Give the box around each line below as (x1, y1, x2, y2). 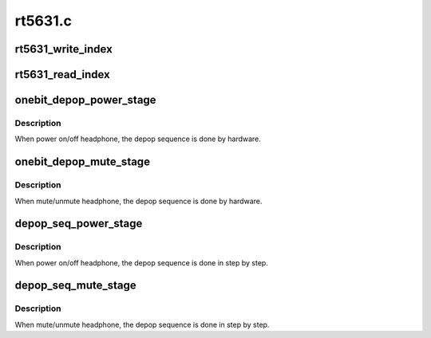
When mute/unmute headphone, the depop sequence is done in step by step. (14, 320, 270, 329)
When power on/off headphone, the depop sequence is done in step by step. (14, 257, 269, 267)
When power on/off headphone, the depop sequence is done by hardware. (14, 134, 261, 143)
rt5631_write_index (14, 42, 113, 56)
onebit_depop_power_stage (14, 93, 156, 107)
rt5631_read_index (14, 68, 111, 81)
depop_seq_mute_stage (14, 279, 137, 293)
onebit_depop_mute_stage (14, 155, 151, 169)
